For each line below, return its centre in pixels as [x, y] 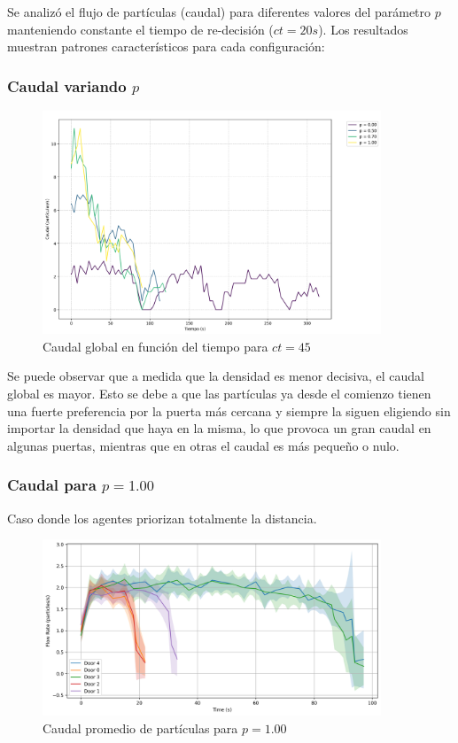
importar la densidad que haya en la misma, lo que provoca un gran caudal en [219, 428]
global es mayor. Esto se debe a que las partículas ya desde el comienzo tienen [219, 394]
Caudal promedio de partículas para [140, 728]
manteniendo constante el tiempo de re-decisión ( [140, 29]
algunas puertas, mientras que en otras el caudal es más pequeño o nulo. [203, 445]
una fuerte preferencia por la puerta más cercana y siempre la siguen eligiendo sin [229, 410]
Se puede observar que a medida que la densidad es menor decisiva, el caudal [216, 376]
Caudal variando [67, 85]
